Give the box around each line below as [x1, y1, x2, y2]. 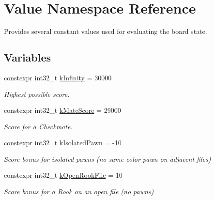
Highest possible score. [4, 89, 70, 99]
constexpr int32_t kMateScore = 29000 [4, 105, 121, 115]
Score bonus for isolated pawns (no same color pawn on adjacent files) [4, 154, 211, 164]
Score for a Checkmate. [4, 121, 73, 131]
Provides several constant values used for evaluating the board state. [4, 26, 207, 36]
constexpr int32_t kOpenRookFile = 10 [4, 170, 123, 180]
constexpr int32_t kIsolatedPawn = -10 [4, 138, 122, 148]
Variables [4, 50, 51, 65]
